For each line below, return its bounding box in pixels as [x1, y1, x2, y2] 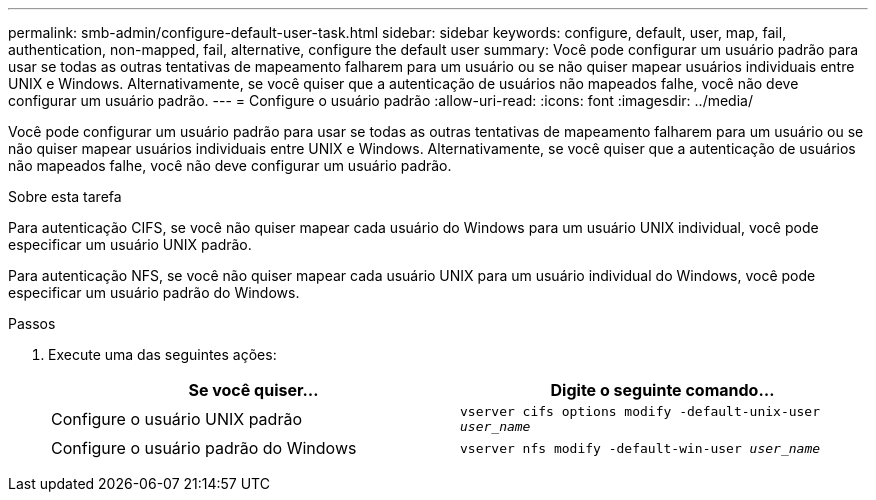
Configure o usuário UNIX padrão [51, 409, 302, 429]
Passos [8, 315, 56, 332]
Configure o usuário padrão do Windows [51, 438, 357, 458]
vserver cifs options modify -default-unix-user [460, 404, 821, 419]
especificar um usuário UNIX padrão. [8, 236, 252, 253]
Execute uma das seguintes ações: [48, 346, 277, 363]
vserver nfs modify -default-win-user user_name [460, 440, 821, 456]
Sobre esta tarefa [8, 188, 122, 205]
